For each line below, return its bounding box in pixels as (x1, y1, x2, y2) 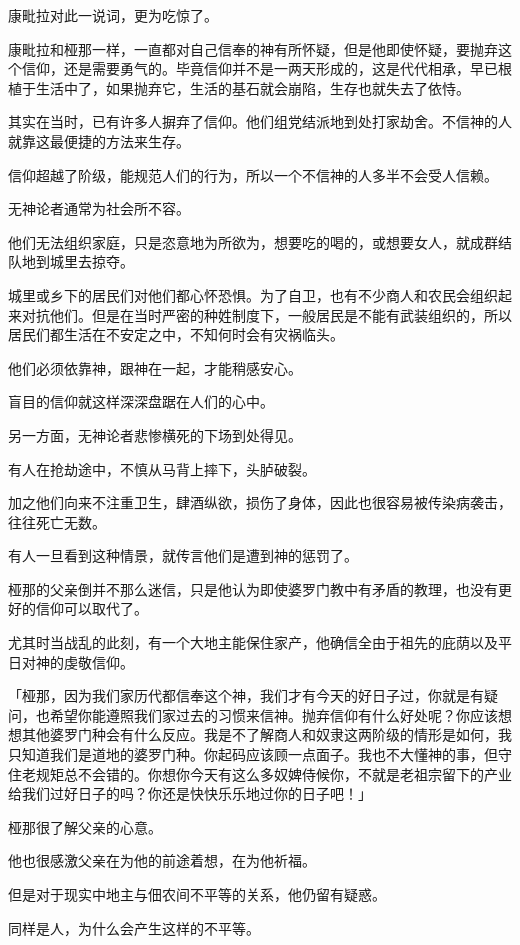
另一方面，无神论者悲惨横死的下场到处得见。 (8, 424, 302, 445)
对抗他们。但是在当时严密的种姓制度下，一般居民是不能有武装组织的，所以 (21, 304, 512, 325)
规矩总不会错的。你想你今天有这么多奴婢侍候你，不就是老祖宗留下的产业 (35, 763, 512, 784)
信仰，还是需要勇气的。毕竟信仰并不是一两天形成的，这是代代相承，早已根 (21, 58, 512, 79)
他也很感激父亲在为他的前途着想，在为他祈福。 (8, 850, 316, 871)
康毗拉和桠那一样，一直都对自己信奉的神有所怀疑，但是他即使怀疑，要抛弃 (8, 38, 498, 59)
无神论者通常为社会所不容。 (8, 198, 190, 219)
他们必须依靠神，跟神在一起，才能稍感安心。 (8, 357, 302, 378)
